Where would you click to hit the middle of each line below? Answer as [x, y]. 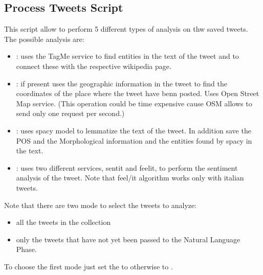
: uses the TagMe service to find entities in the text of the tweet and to [127, 56]
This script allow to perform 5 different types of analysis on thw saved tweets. [126, 29]
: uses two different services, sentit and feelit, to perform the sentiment [127, 167]
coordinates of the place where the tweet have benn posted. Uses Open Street [138, 93]
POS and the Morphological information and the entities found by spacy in [134, 140]
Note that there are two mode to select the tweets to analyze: [101, 205]
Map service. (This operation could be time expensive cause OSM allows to [134, 103]
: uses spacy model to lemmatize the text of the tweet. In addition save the [134, 130]
